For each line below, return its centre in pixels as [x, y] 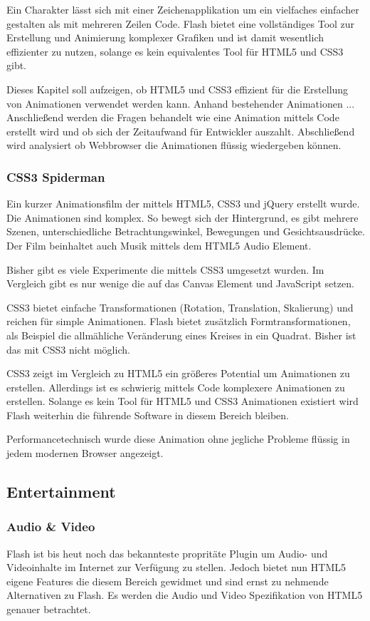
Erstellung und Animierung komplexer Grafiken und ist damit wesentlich [165, 37]
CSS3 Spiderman [56, 176]
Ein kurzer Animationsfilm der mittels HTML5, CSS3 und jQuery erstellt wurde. [183, 204]
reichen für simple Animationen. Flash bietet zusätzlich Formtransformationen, [179, 321]
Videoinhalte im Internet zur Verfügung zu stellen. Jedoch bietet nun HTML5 [176, 567]
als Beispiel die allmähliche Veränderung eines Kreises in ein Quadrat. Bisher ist [181, 335]
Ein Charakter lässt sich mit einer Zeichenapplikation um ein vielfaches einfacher [183, 9]
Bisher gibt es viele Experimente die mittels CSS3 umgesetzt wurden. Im [165, 269]
